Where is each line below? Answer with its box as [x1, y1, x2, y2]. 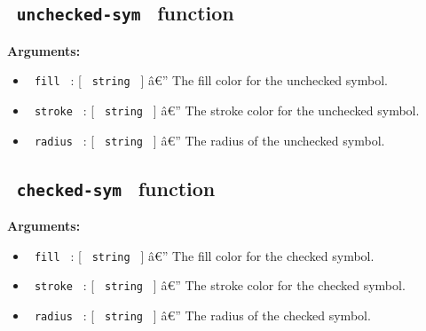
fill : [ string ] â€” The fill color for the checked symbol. [34, 246, 375, 264]
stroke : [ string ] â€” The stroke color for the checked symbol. [34, 276, 406, 295]
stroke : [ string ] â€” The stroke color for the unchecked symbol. [34, 101, 420, 120]
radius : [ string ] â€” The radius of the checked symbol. [34, 306, 371, 325]
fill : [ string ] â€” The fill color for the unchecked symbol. [34, 71, 388, 90]
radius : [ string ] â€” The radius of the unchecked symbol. [34, 130, 385, 149]
